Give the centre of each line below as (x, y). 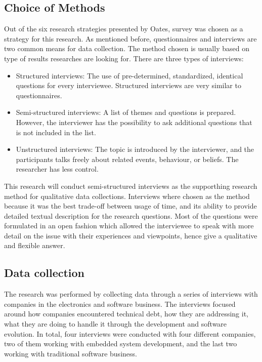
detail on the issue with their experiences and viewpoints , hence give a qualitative (131, 235)
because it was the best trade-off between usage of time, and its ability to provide (130, 206)
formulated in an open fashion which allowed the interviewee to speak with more (129, 226)
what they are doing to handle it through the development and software (116, 324)
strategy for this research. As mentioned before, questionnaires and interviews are (130, 38)
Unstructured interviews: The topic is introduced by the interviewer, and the (135, 149)
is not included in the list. (56, 132)
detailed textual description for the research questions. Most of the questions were (131, 215)
